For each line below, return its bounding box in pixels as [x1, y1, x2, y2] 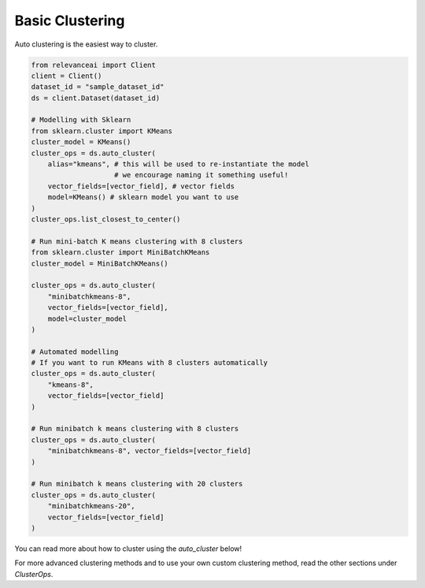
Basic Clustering [14, 12, 125, 29]
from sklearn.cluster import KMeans [31, 126, 173, 136]
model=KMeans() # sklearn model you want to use [47, 193, 239, 202]
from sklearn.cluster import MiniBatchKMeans [31, 248, 210, 257]
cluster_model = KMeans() [31, 138, 131, 147]
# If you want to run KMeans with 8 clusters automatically [31, 359, 268, 367]
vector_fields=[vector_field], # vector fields [47, 181, 235, 191]
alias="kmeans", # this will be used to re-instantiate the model [47, 160, 310, 169]
